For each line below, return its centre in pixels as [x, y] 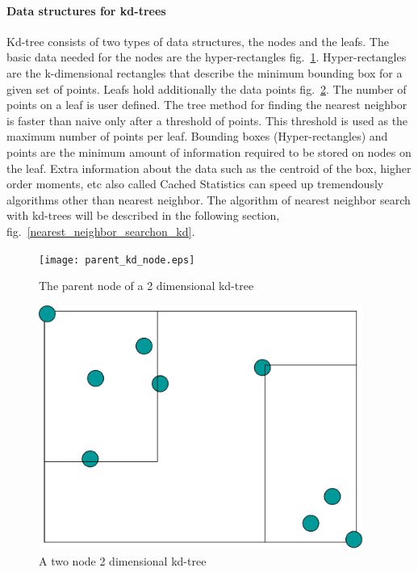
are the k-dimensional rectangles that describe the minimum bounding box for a [205, 72]
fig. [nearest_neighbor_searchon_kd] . [101, 231]
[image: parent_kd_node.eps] [117, 260]
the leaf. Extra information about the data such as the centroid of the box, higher [209, 168]
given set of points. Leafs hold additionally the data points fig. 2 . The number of [207, 88]
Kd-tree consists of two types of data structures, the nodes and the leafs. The [198, 41]
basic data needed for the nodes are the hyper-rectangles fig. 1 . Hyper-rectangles [207, 57]
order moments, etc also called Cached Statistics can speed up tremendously [195, 184]
